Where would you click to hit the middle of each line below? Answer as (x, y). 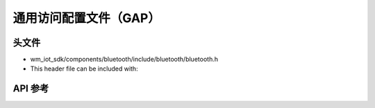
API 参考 (31, 89)
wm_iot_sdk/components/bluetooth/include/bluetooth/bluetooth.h (124, 60)
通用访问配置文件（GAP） (87, 18)
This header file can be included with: (84, 69)
